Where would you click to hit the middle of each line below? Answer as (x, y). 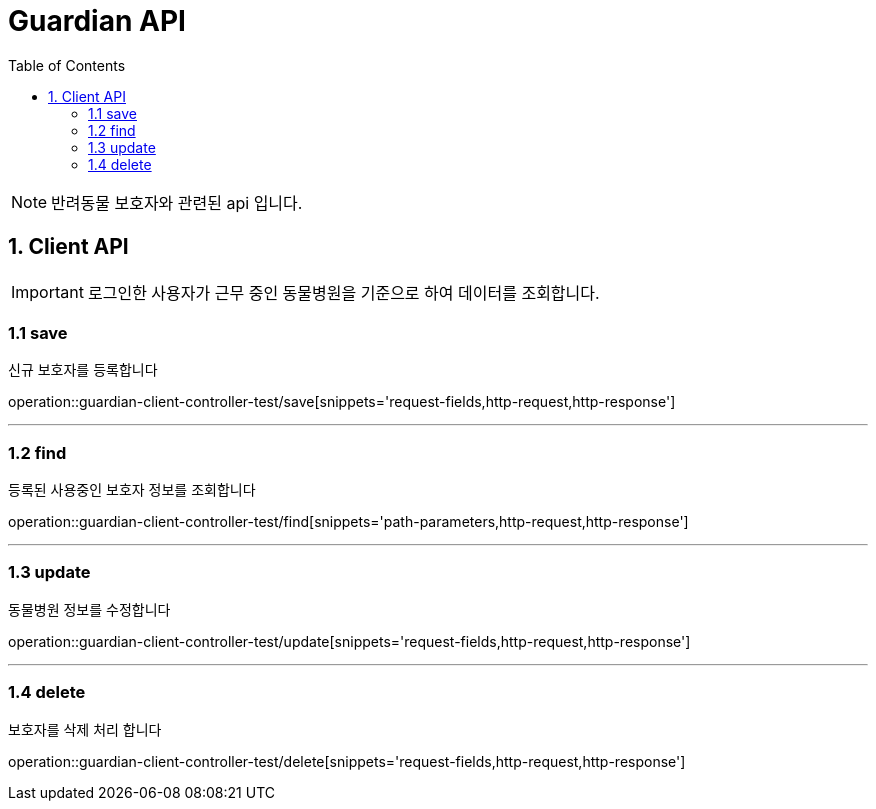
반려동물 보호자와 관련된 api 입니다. (177, 202)
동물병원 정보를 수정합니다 (89, 609)
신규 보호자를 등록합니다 (83, 370)
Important (47, 291)
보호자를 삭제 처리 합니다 (85, 729)
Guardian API (97, 21)
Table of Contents (67, 65)
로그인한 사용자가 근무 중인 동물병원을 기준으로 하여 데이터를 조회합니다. (343, 292)
